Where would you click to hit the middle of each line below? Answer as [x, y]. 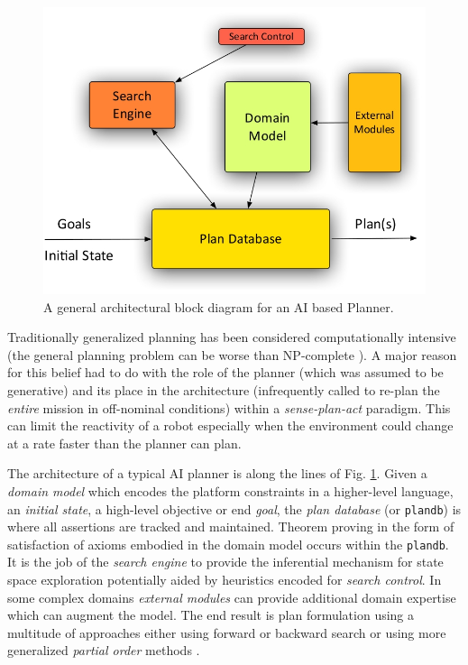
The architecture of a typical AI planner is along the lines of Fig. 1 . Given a [217, 473]
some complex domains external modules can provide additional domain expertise [232, 597]
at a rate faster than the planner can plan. [124, 443]
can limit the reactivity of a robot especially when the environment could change [230, 425]
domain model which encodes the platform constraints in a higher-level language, [230, 490]
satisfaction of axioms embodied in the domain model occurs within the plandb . [228, 544]
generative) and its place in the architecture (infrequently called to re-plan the [224, 389]
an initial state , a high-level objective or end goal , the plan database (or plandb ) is [234, 508]
